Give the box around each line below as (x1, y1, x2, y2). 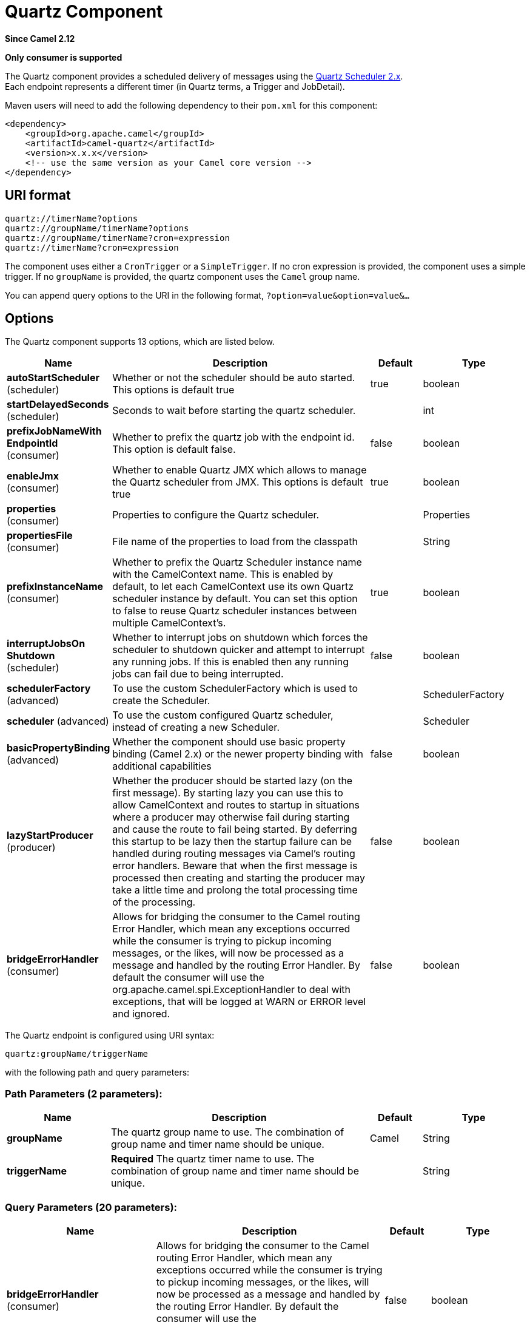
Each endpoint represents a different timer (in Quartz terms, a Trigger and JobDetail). (5, 81, 345, 92)
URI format (5, 188, 71, 203)
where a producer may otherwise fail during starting (112, 811, 350, 824)
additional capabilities (112, 760, 212, 773)
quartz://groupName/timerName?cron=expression (5, 232, 230, 243)
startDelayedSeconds (7, 398, 109, 411)
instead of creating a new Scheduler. (112, 721, 280, 734)
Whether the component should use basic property (112, 736, 346, 748)
